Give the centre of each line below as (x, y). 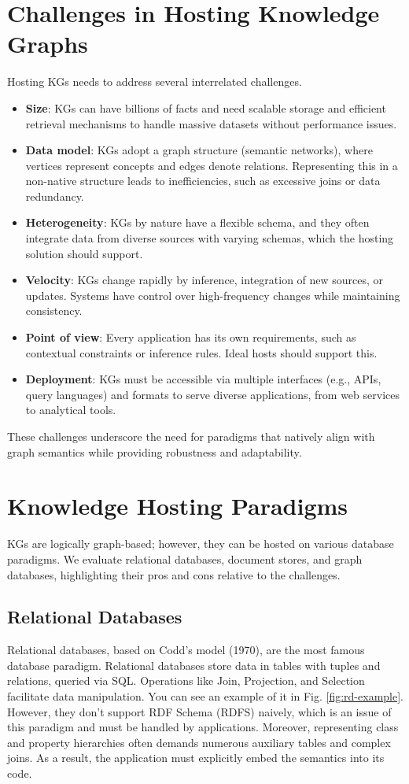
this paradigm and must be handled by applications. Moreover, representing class (203, 727)
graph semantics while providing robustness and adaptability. (155, 451)
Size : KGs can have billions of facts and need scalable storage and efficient (206, 107)
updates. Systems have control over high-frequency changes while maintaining (213, 295)
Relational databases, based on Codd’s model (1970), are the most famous (186, 650)
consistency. (54, 311)
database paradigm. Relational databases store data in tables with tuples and (194, 665)
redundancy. (55, 196)
